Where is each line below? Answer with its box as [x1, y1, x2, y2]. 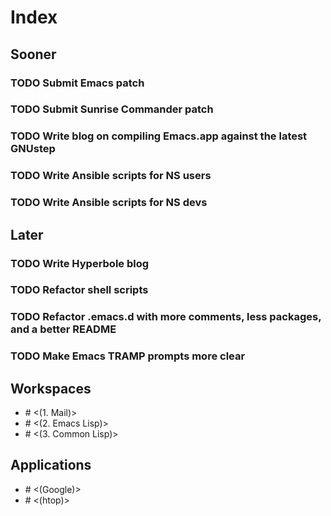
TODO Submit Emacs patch [10, 76, 145, 90]
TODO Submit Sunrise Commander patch [10, 102, 214, 116]
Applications [10, 457, 92, 474]
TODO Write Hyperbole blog [10, 256, 150, 270]
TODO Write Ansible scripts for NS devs [10, 196, 208, 210]
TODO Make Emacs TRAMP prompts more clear [10, 349, 246, 363]
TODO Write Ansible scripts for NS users [10, 169, 212, 183]
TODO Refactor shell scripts [10, 283, 149, 297]
